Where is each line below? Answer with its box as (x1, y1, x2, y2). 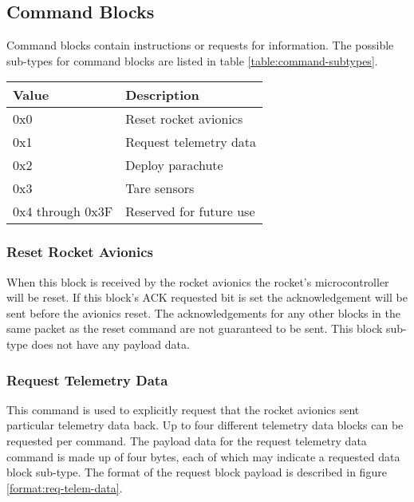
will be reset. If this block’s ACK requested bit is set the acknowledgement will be (6, 289, 408, 306)
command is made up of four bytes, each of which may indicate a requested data (6, 448, 400, 464)
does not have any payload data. (31, 335, 190, 352)
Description (125, 85, 199, 105)
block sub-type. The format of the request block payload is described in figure (6, 464, 387, 480)
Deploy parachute (125, 156, 223, 175)
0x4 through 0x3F (13, 202, 113, 221)
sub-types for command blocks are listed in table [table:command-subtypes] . (6, 52, 378, 69)
